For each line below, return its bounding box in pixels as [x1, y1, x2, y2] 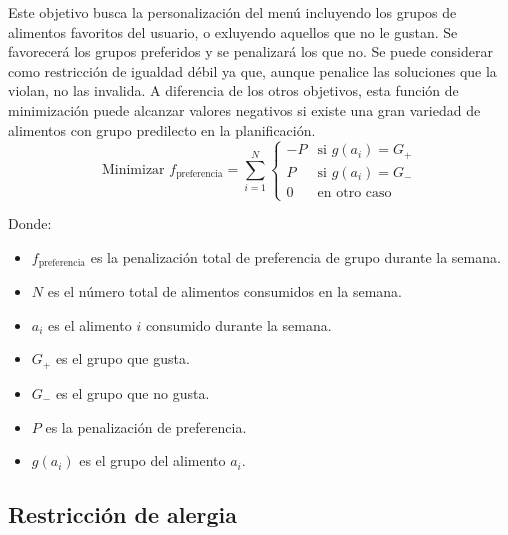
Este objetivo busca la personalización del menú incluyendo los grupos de [8, 2, 457, 22]
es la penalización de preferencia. [45, 416, 247, 437]
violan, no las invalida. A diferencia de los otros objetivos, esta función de [8, 80, 459, 101]
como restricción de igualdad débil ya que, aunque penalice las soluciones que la [8, 60, 497, 81]
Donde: [8, 213, 52, 234]
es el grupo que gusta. [55, 348, 190, 369]
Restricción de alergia [8, 499, 237, 530]
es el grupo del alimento [79, 450, 226, 471]
